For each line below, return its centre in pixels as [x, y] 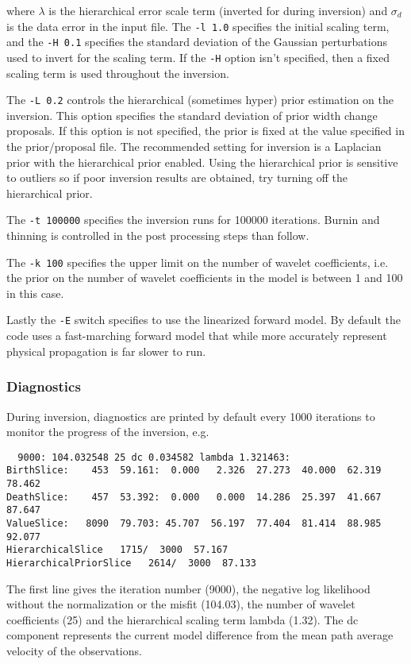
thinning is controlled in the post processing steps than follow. [158, 235]
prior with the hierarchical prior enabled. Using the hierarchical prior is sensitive [202, 162]
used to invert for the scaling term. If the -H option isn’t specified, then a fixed [198, 57]
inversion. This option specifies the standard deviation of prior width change [192, 115]
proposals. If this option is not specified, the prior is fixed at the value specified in [205, 131]
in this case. [35, 293]
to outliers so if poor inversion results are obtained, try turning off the [177, 178]
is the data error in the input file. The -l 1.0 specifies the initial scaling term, [198, 26]
